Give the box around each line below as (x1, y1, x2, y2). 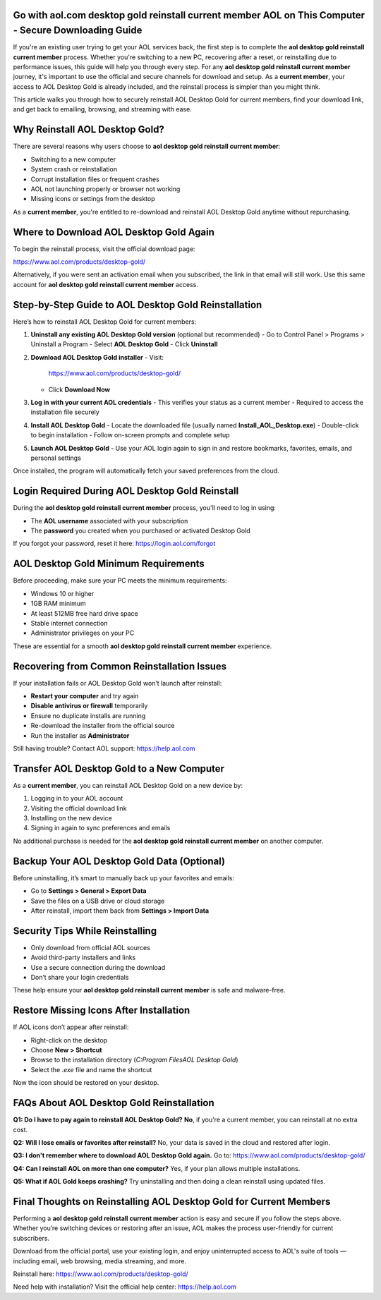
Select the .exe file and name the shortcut (30, 1065, 152, 1074)
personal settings (30, 454, 81, 462)
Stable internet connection (30, 619, 108, 627)
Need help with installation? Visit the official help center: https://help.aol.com (13, 1282, 236, 1291)
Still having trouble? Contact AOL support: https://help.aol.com (13, 744, 195, 753)
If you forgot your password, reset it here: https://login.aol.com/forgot (13, 540, 216, 548)
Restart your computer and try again (30, 692, 139, 700)
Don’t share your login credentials (30, 973, 129, 981)
